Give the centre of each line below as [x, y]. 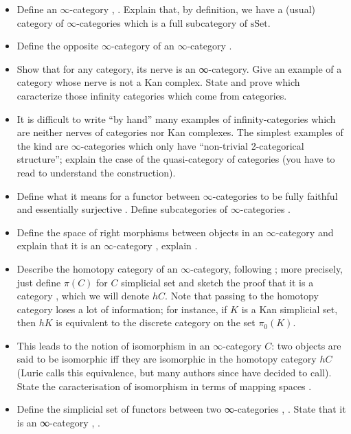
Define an [37, 9]
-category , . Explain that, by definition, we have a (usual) [192, 9]
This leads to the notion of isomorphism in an [113, 345]
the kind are [43, 145]
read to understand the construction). [96, 172]
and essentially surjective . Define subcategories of [122, 209]
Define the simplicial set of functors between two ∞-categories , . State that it [181, 409]
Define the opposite [58, 46]
